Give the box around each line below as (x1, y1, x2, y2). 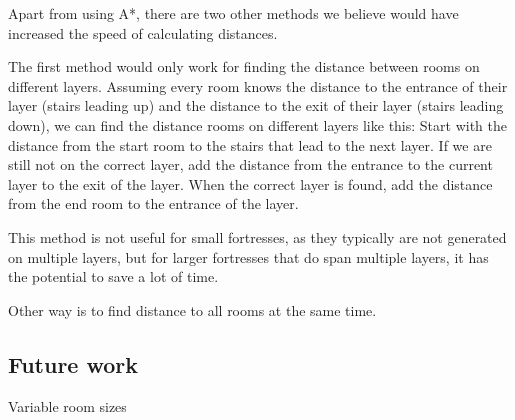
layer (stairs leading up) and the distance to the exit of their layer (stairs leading (8, 95, 504, 116)
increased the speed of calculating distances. (8, 22, 278, 43)
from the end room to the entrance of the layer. (8, 193, 299, 214)
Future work (8, 348, 139, 379)
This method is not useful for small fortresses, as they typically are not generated (8, 226, 507, 247)
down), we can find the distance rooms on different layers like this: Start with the (8, 114, 507, 135)
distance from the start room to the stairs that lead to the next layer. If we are (8, 134, 492, 155)
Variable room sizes (8, 395, 127, 416)
